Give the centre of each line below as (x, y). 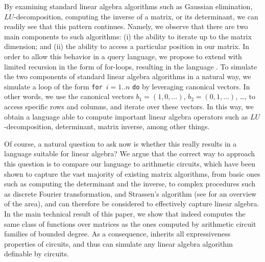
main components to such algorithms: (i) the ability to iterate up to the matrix (128, 36)
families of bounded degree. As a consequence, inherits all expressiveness (117, 234)
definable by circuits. (37, 254)
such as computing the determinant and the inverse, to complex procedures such (130, 184)
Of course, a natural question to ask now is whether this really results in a (121, 143)
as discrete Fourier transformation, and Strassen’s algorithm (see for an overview (130, 193)
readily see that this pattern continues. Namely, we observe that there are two (126, 26)
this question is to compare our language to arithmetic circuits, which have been (130, 163)
